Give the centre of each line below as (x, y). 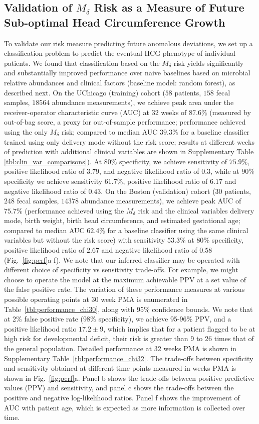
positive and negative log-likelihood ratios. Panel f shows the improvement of (122, 397)
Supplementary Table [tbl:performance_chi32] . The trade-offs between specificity (129, 358)
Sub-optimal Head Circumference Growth (115, 22)
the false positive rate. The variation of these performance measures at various (124, 289)
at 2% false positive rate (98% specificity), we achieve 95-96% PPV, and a (118, 319)
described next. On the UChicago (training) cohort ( (85, 92)
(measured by (230, 112)
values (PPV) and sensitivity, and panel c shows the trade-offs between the (119, 388)
